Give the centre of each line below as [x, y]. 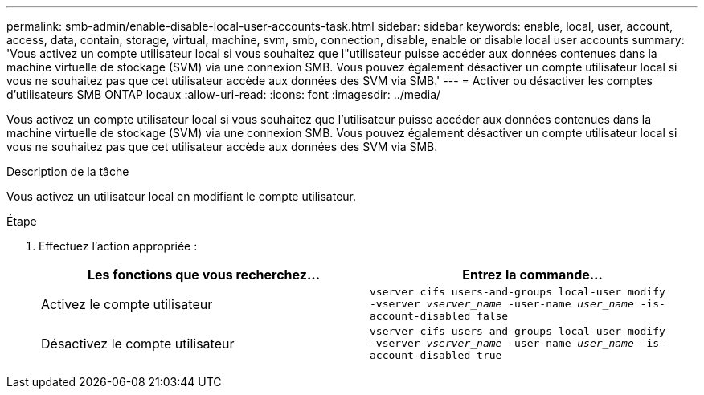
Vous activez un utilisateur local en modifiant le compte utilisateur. [182, 196]
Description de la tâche [68, 171]
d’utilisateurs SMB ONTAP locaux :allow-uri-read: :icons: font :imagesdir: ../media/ [224, 94]
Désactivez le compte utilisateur [138, 343]
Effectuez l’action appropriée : [118, 246]
